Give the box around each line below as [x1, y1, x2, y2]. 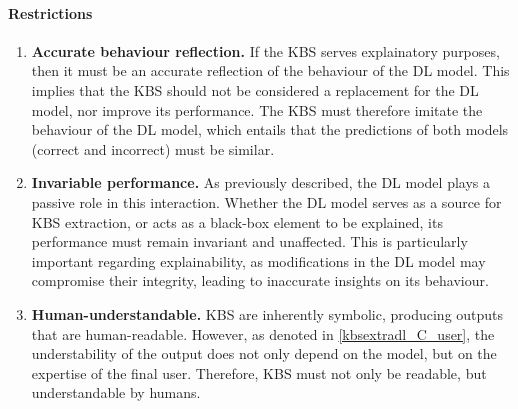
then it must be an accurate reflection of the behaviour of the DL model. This [31, 60, 510, 81]
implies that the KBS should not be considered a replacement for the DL [31, 79, 479, 100]
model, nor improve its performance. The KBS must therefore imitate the [31, 99, 483, 120]
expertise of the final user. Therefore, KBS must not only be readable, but [31, 362, 487, 383]
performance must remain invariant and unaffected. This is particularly [31, 231, 468, 252]
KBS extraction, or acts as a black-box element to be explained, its [31, 211, 443, 232]
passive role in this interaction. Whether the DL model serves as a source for [31, 191, 502, 212]
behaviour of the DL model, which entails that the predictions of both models [31, 119, 509, 140]
